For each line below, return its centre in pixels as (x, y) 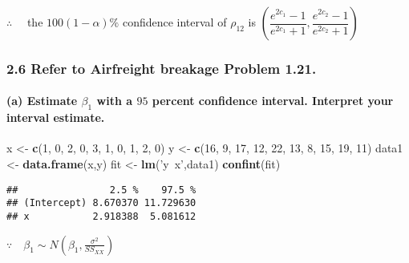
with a (115, 101)
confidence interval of (174, 22)
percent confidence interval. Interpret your (273, 101)
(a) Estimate (42, 101)
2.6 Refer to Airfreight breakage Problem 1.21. (162, 68)
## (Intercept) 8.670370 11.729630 (101, 203)
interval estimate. (56, 117)
